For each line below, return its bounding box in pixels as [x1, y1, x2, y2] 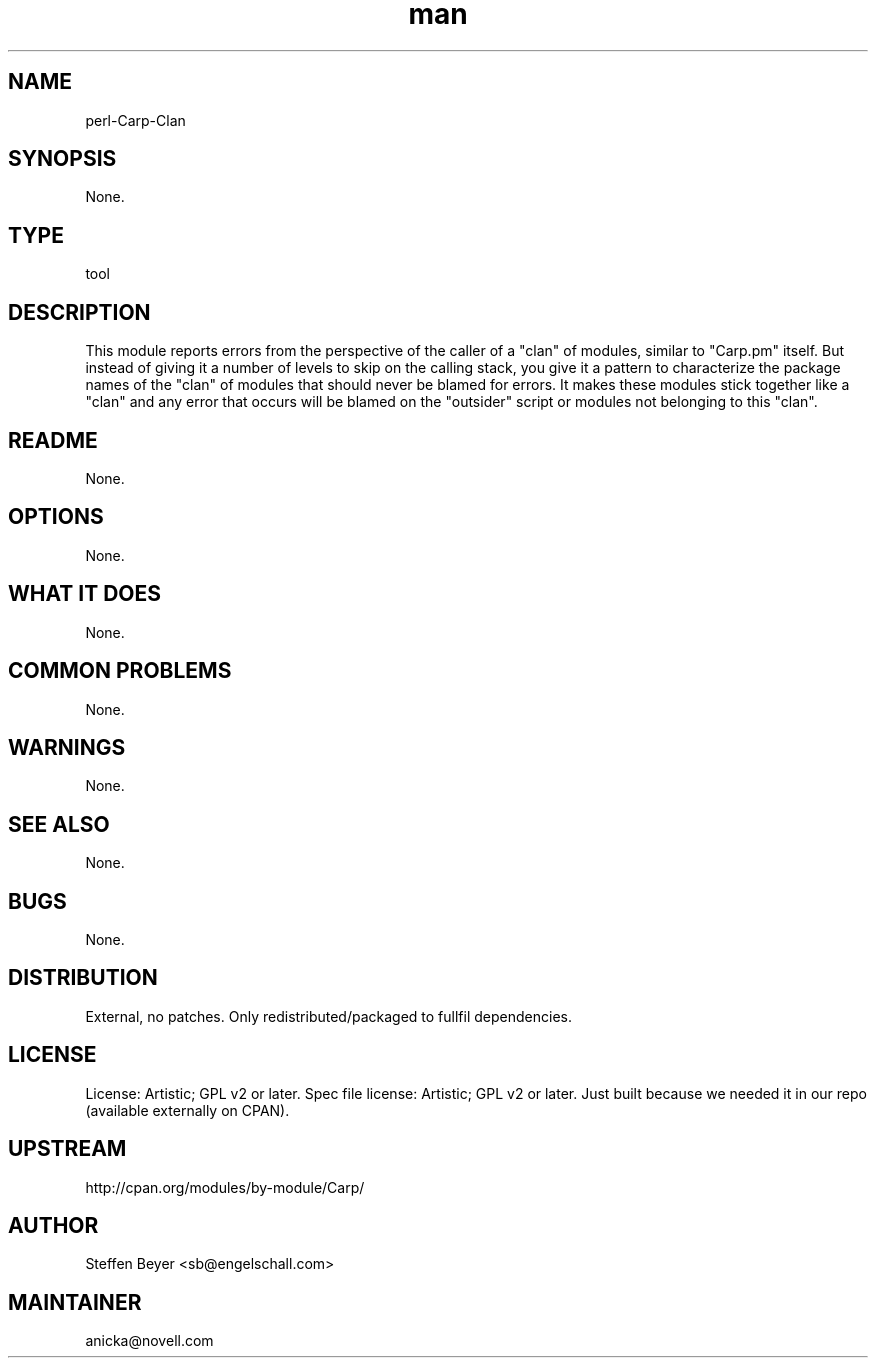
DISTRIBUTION [8, 965, 158, 991]
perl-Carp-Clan [85, 111, 186, 129]
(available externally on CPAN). [85, 1101, 290, 1119]
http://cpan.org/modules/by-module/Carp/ [85, 1178, 365, 1196]
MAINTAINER [8, 1289, 142, 1315]
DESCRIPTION [8, 299, 151, 325]
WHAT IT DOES [8, 581, 162, 607]
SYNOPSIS [8, 146, 117, 172]
